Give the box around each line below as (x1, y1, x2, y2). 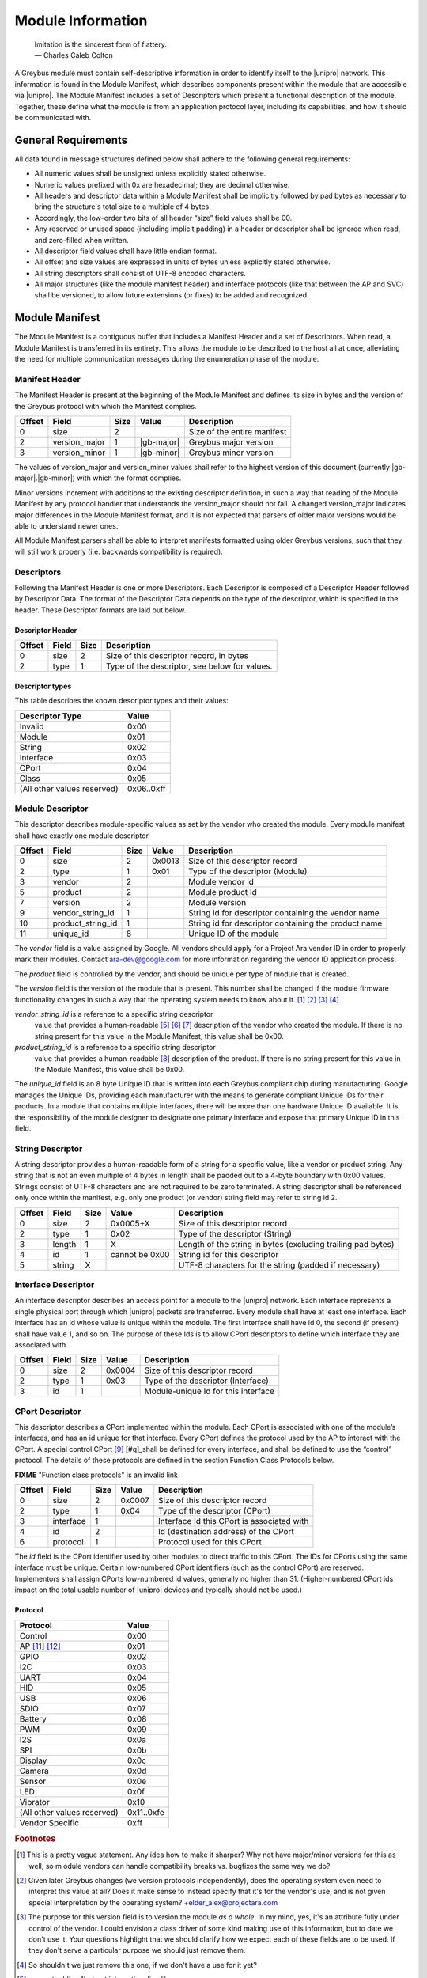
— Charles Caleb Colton (34, 50, 114, 59)
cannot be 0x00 (110, 1249, 170, 1260)
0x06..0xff (127, 783, 166, 794)
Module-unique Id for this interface (144, 1385, 274, 1396)
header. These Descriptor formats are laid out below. (14, 605, 187, 615)
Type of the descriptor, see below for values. (105, 661, 273, 672)
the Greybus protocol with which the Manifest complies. (14, 401, 197, 411)
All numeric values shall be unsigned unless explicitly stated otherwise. (34, 169, 266, 178)
